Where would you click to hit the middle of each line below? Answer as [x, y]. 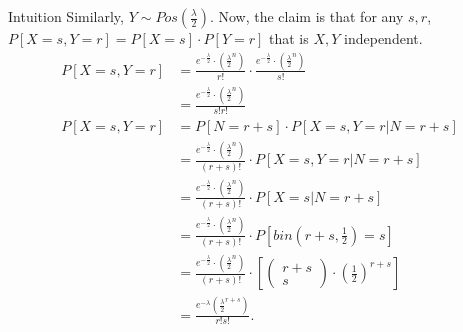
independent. [383, 38]
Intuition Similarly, [66, 16]
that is [288, 38]
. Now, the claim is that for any [306, 16]
